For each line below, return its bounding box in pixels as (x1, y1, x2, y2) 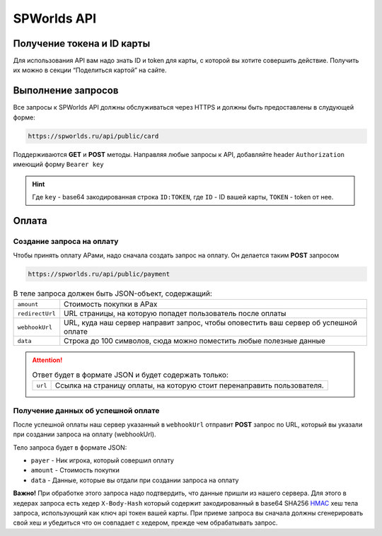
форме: (13, 113, 35, 122)
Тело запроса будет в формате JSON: (13, 443, 127, 452)
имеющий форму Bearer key (13, 160, 104, 169)
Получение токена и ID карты (13, 37, 151, 49)
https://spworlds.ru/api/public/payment (28, 270, 170, 279)
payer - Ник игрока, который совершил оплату (30, 456, 175, 465)
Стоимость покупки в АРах (64, 299, 158, 309)
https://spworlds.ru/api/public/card (28, 132, 159, 140)
